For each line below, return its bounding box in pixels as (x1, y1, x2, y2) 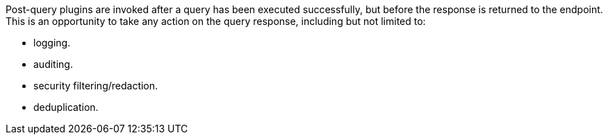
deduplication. (33, 101, 99, 113)
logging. (33, 37, 71, 49)
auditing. (33, 58, 73, 70)
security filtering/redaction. (33, 80, 158, 91)
